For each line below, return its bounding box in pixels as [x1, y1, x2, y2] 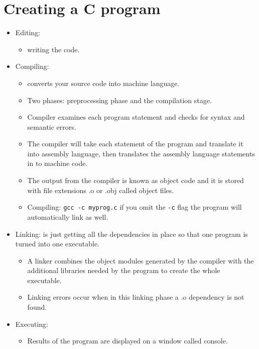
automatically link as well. [27, 211, 108, 222]
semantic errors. [27, 121, 76, 132]
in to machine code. [27, 158, 88, 168]
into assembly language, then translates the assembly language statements [27, 148, 255, 158]
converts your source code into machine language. [27, 77, 180, 88]
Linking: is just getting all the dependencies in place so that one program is [15, 228, 248, 239]
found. [27, 302, 47, 312]
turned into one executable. [15, 238, 100, 249]
